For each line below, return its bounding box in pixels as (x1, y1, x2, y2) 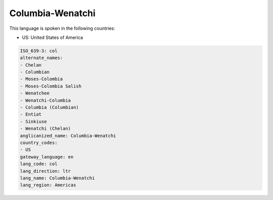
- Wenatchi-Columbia (20, 97, 71, 103)
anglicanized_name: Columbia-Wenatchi (20, 133, 116, 138)
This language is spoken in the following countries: (9, 25, 115, 31)
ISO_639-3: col (20, 48, 58, 54)
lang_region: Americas (20, 182, 76, 188)
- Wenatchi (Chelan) (20, 126, 71, 131)
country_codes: (20, 140, 58, 145)
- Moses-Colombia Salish (20, 83, 82, 89)
